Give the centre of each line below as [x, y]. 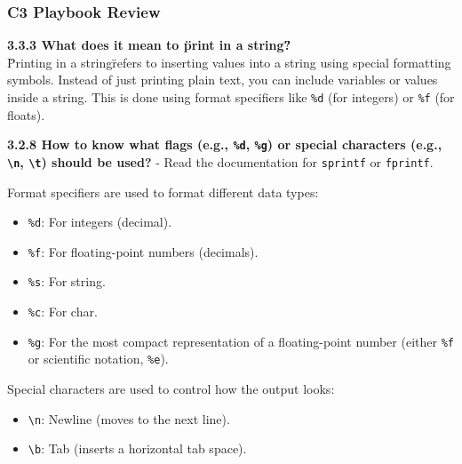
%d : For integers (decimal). [100, 222]
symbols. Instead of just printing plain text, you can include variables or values [223, 80]
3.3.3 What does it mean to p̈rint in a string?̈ [149, 45]
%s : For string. [67, 281]
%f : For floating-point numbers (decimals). [143, 251]
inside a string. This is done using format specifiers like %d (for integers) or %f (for [231, 97]
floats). [26, 114]
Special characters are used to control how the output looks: [171, 389]
